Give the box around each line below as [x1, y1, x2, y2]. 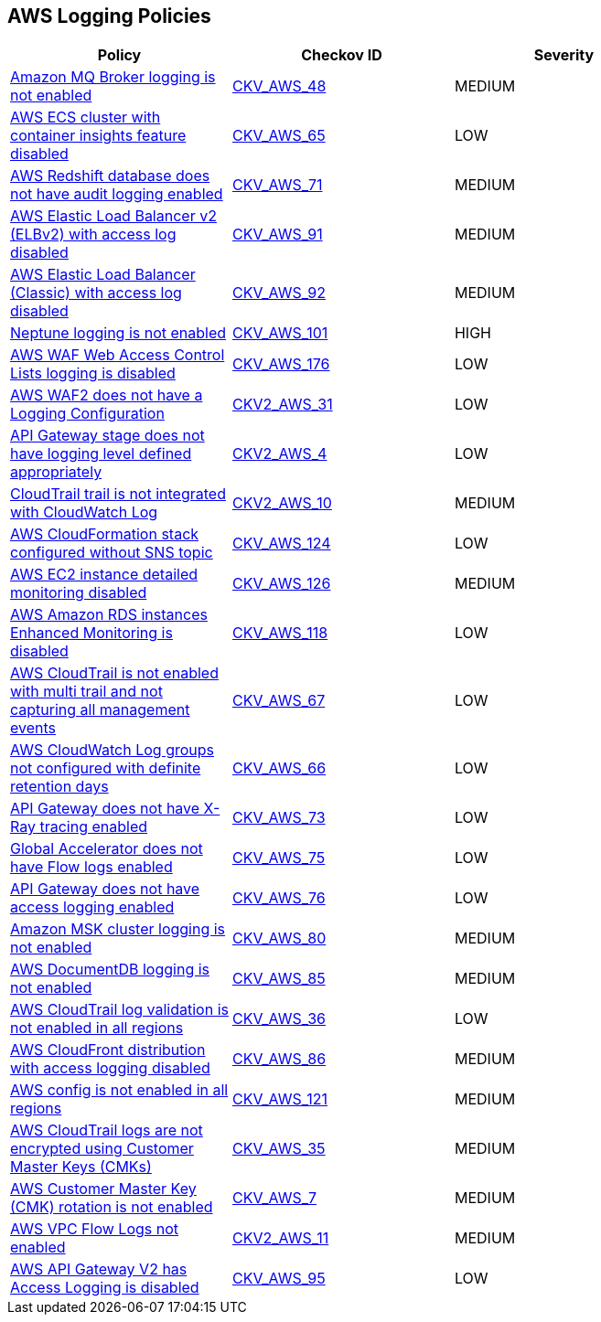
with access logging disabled [10, 1059, 210, 1078]
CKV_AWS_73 [231, 808, 326, 827]
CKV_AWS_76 [231, 889, 326, 908]
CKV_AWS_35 [231, 1139, 326, 1158]
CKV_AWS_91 [231, 225, 323, 244]
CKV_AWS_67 [231, 691, 326, 710]
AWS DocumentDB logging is [10, 960, 210, 979]
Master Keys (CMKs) [10, 1157, 152, 1177]
